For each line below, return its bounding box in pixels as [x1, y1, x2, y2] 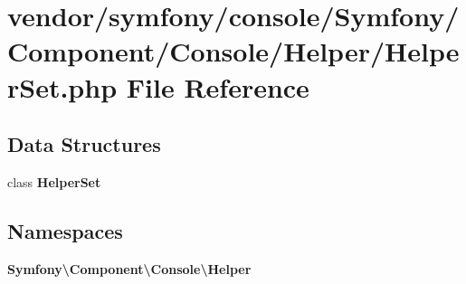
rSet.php [7, 68, 118, 105]
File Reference [126, 68, 309, 105]
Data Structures [7, 130, 161, 158]
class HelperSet [7, 172, 101, 191]
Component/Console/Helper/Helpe [7, 33, 460, 70]
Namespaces [7, 216, 123, 244]
